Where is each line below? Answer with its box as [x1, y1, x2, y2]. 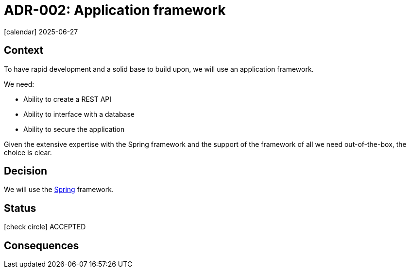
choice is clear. [4, 148, 52, 157]
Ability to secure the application [23, 125, 125, 133]
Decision [4, 165, 48, 177]
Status [4, 202, 36, 214]
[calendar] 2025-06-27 [4, 27, 78, 36]
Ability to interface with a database [23, 110, 135, 118]
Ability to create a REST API [23, 95, 112, 103]
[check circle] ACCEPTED [4, 223, 86, 231]
